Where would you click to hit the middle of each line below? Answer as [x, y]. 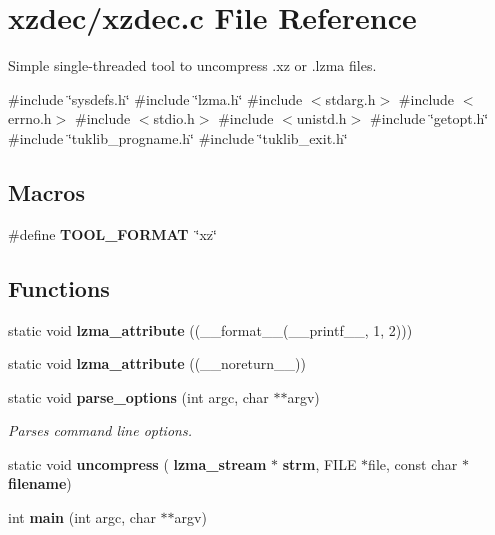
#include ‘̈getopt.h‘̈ [429, 118]
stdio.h [174, 118]
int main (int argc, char [82, 517]
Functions [59, 287]
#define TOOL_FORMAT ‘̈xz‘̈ [112, 233]
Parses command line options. [100, 430]
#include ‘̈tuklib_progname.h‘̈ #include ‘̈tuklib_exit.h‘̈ [178, 137]
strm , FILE [319, 463]
